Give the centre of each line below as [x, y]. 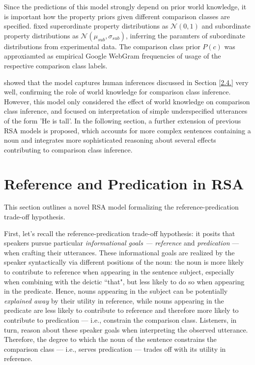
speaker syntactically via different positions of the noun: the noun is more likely [124, 262]
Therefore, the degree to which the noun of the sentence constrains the [110, 339]
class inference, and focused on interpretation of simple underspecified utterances [126, 111]
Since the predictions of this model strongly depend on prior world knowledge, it [125, 6]
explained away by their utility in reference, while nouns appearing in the [114, 300]
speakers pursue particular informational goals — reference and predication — [122, 243]
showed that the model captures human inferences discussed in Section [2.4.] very [126, 82]
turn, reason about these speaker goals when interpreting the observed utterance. [126, 329]
